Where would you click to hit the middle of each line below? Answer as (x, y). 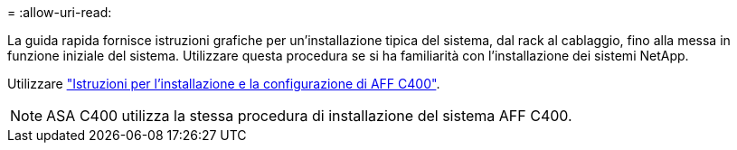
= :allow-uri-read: (60, 12)
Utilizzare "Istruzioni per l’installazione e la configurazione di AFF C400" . (224, 84)
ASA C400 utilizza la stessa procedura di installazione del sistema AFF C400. (309, 116)
